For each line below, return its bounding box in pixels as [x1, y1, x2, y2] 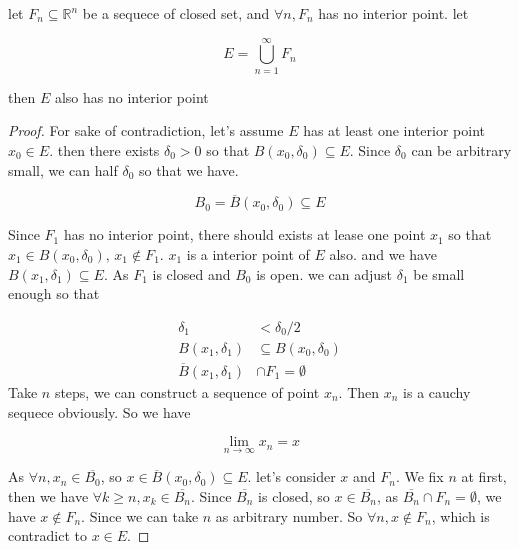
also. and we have [329, 243, 437, 264]
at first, [461, 466, 507, 487]
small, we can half [8, 159, 118, 180]
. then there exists [49, 139, 160, 160]
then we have [8, 486, 89, 506]
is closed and [152, 263, 231, 284]
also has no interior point [54, 86, 209, 107]
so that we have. [138, 159, 239, 180]
